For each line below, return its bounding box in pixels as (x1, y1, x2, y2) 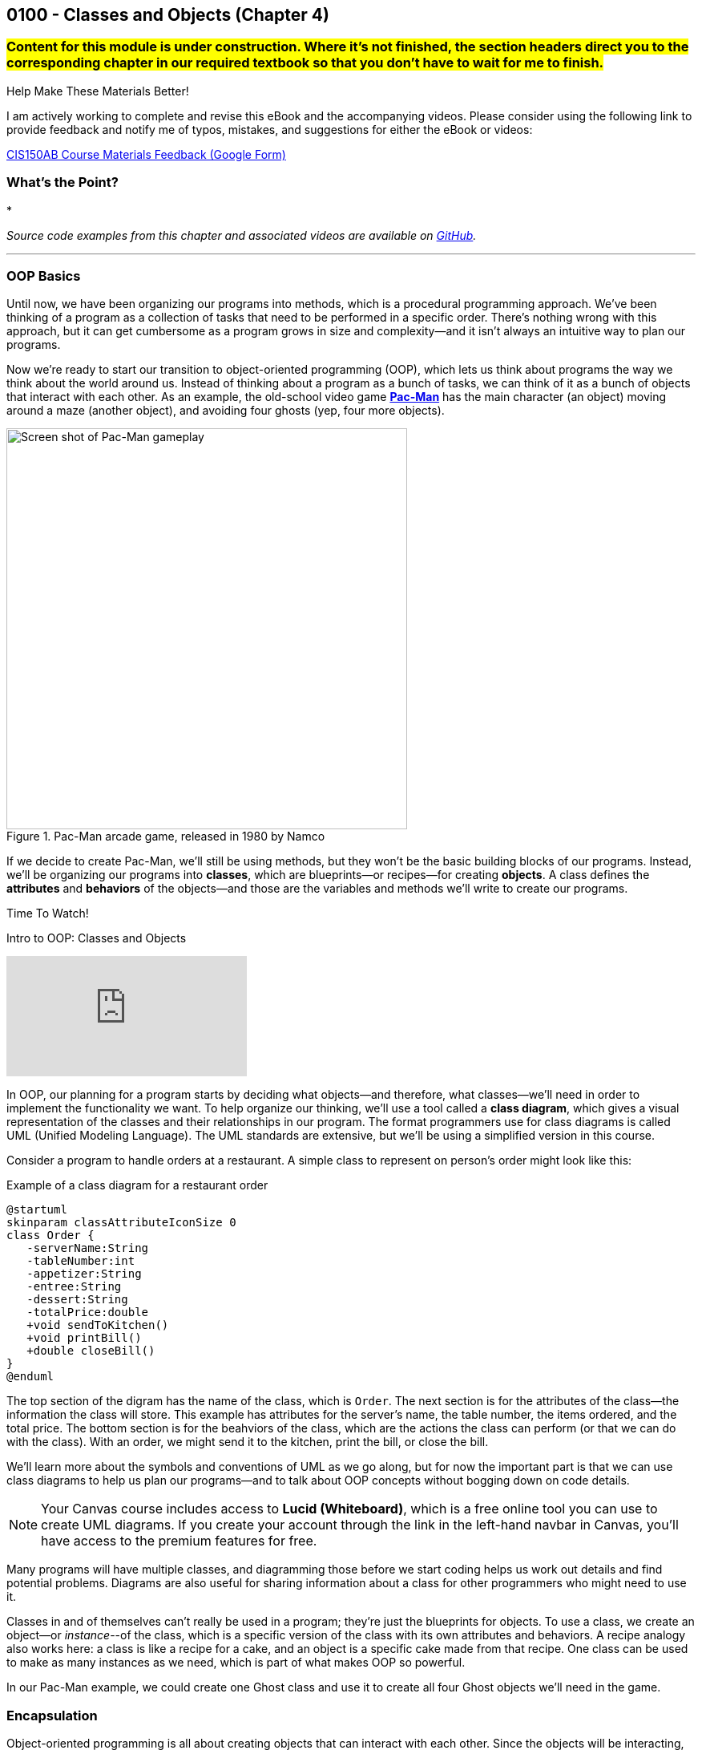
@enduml (6, 1370, 54, 1383)
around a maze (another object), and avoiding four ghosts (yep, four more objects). (6, 403, 445, 418)
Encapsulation (6, 1707, 98, 1724)
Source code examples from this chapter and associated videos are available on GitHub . (6, 228, 477, 242)
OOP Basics (6, 267, 81, 284)
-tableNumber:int (26, 1254, 135, 1268)
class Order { (6, 1229, 95, 1242)
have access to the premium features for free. (41, 1533, 317, 1549)
